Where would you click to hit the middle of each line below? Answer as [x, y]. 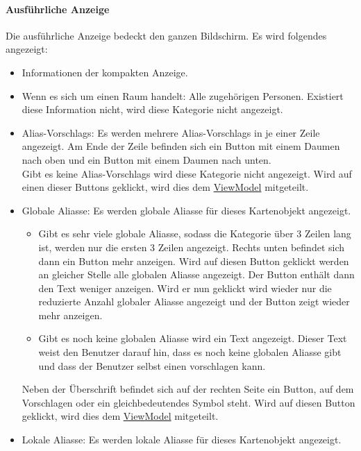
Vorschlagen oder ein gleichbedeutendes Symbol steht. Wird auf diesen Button [188, 402]
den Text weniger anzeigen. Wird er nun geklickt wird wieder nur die [185, 288]
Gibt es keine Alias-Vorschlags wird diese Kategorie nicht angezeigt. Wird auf [187, 173]
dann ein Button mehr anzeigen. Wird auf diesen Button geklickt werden [194, 261]
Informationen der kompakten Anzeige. [105, 72]
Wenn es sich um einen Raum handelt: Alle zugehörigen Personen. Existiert [183, 95]
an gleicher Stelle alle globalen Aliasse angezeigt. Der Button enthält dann [196, 274]
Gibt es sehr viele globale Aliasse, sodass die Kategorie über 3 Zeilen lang [195, 233]
